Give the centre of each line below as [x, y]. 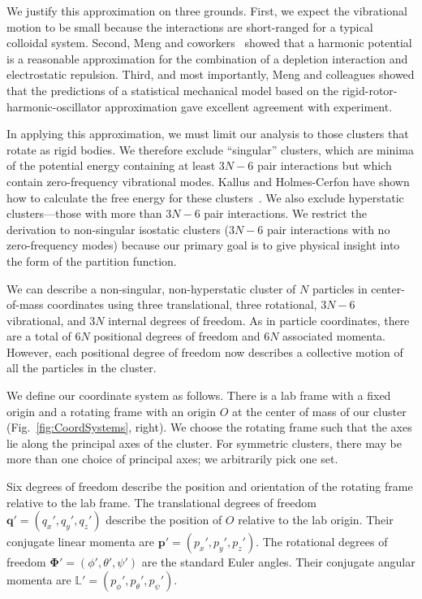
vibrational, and [46, 320]
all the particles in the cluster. [82, 368]
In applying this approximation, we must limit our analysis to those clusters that [208, 134]
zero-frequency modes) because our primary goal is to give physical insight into [203, 245]
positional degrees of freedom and [177, 336]
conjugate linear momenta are [81, 542]
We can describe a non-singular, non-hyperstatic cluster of [151, 288]
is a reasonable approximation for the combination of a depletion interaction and [207, 58]
